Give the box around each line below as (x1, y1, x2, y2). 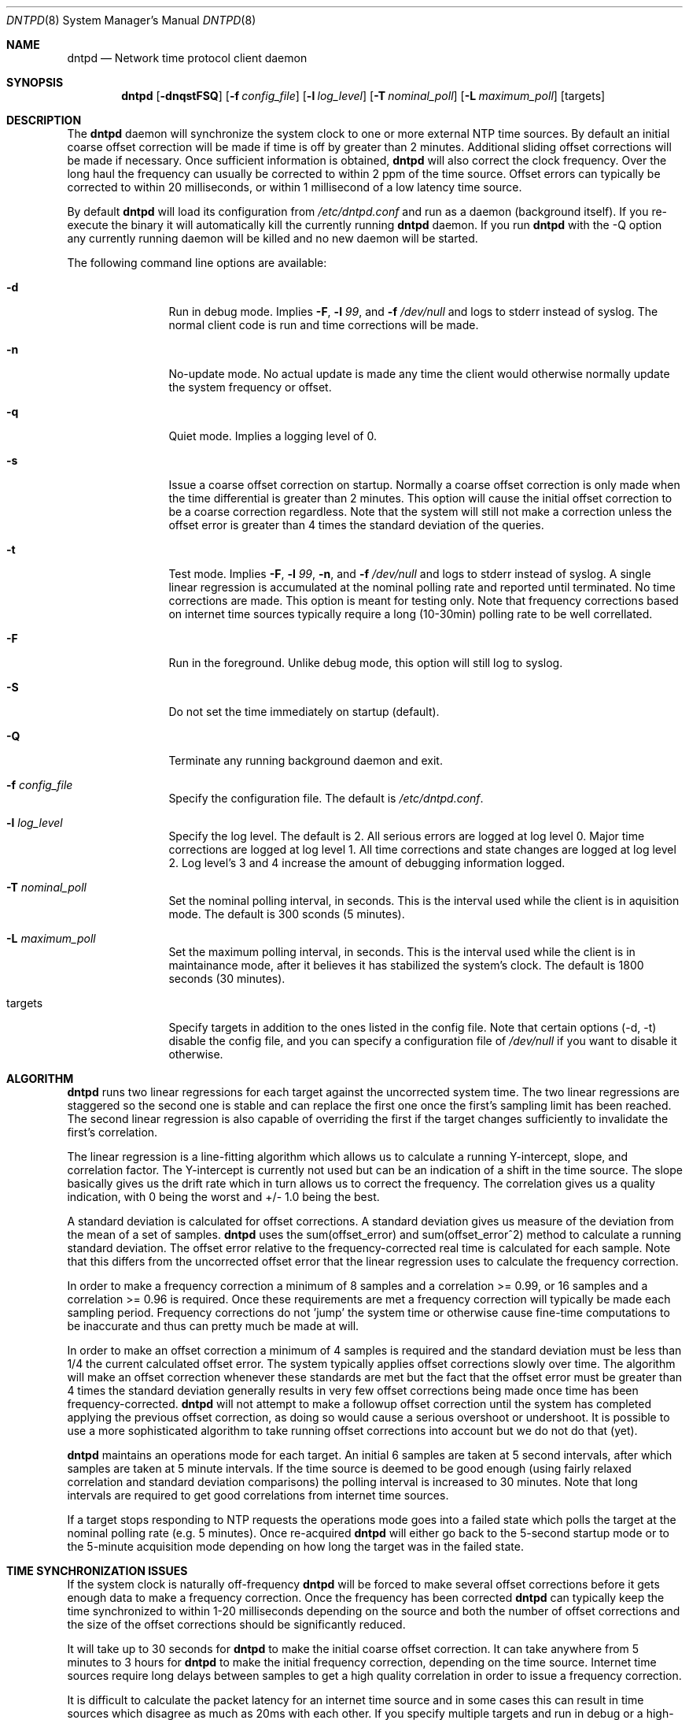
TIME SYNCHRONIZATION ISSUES (6, 1564, 188, 1577)
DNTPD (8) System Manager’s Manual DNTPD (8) (6, 13, 256, 27)
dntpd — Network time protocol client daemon (67, 51, 308, 65)
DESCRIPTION (6, 113, 82, 127)
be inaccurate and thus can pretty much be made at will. (67, 1319, 359, 1333)
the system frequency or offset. (168, 380, 332, 394)
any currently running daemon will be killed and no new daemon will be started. (67, 232, 478, 245)
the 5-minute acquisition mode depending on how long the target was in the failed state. (67, 1540, 524, 1553)
